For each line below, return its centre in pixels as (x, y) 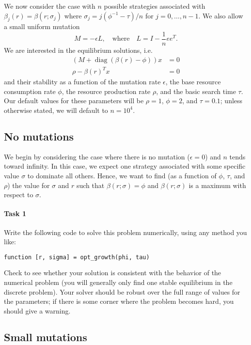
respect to (19, 195)
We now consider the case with (50, 6)
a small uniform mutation (42, 26)
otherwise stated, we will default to (56, 110)
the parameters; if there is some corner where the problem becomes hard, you (119, 301)
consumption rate (30, 91)
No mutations (39, 136)
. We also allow (221, 15)
